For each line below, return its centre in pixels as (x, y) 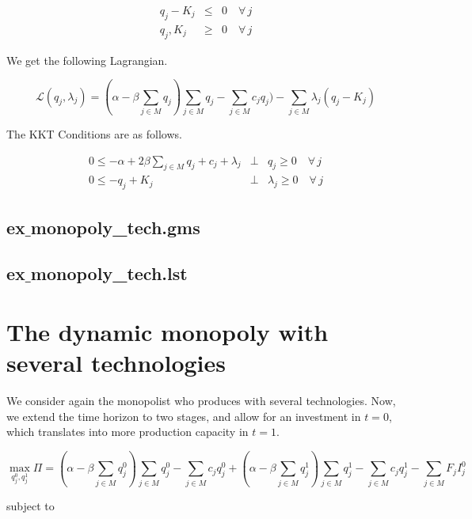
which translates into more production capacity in (128, 432)
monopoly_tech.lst (109, 273)
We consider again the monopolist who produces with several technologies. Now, (201, 401)
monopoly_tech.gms (115, 227)
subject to (30, 505)
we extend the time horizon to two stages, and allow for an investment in (184, 416)
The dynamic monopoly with (167, 331)
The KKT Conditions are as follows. (94, 133)
